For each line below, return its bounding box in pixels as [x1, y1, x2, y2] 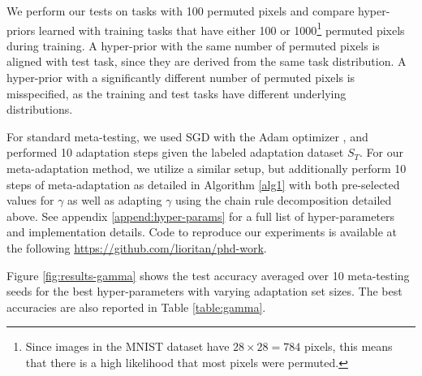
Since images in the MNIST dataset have [25, 338, 230, 355]
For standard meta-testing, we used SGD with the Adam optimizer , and [6, 127, 368, 145]
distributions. [6, 101, 73, 118]
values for [6, 192, 54, 209]
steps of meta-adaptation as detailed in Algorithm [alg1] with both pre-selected [6, 175, 400, 192]
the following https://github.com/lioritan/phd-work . [6, 239, 267, 256]
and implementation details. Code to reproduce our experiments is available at [6, 223, 398, 240]
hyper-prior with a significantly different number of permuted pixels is [6, 69, 355, 86]
